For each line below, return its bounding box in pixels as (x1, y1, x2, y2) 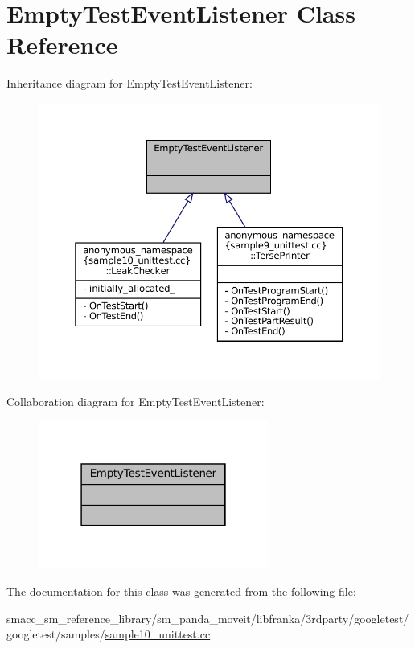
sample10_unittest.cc (105, 625, 211, 642)
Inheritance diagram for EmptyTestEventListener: (6, 75, 253, 92)
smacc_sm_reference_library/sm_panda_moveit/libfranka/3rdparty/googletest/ (6, 609, 409, 626)
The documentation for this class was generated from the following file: (6, 583, 356, 600)
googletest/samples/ (6, 625, 105, 642)
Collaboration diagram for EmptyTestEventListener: (6, 392, 265, 409)
